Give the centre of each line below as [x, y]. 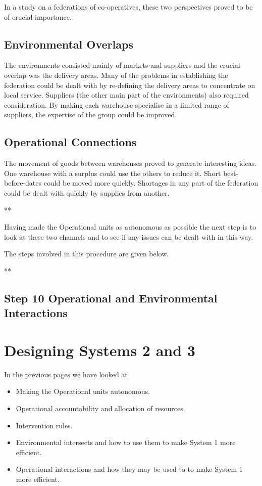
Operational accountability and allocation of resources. [100, 408]
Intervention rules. [44, 425]
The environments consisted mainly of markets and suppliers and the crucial [122, 65]
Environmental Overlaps [69, 44]
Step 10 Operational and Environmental [111, 298]
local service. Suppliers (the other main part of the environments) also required [126, 95]
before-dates [23, 183]
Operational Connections [70, 142]
